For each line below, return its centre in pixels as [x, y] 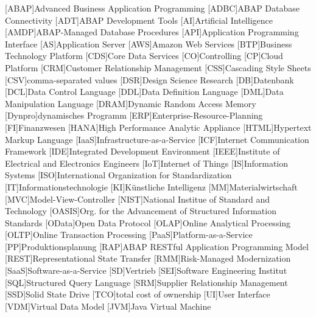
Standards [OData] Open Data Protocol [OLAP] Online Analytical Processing [148, 222]
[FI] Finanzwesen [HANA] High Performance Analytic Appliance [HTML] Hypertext [158, 127]
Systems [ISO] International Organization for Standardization [118, 175]
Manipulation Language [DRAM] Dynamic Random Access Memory [131, 103]
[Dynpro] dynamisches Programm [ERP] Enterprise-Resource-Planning [134, 115]
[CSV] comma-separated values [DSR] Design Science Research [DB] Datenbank [149, 79]
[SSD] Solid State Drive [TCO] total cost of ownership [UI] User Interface [138, 294]
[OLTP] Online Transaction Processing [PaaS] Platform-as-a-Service [129, 235]
